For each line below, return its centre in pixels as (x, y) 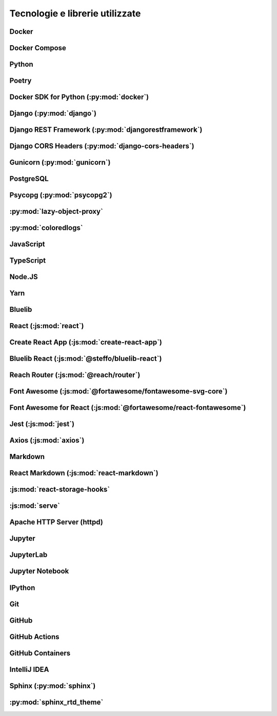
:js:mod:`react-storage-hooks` (60, 490)
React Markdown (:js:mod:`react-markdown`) (84, 473)
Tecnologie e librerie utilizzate (75, 13)
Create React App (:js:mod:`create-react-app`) (86, 342)
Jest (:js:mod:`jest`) (42, 424)
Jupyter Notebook (39, 571)
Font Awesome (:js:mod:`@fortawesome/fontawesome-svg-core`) (118, 392)
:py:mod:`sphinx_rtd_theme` (56, 702)
